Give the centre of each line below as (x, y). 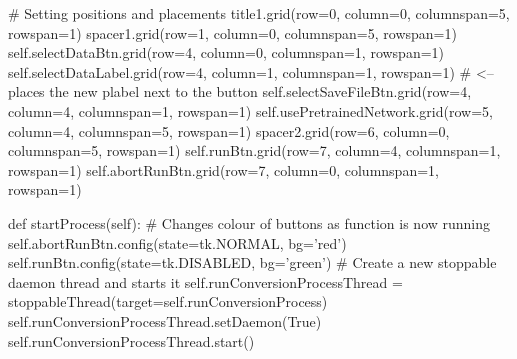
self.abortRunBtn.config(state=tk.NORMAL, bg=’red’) (177, 242)
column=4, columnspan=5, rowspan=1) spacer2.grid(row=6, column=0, (229, 130)
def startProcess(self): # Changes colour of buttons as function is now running (249, 222)
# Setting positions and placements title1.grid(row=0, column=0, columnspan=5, (259, 13)
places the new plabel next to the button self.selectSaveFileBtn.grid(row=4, (240, 91)
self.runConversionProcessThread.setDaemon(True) (165, 320)
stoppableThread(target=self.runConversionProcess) (168, 301)
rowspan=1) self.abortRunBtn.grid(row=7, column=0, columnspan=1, (223, 169)
